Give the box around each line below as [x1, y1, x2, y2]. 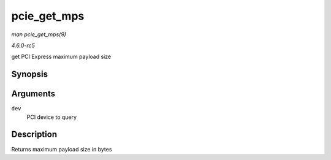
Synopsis [11, 69, 48, 80]
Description [11, 129, 58, 140]
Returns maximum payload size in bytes [11, 145, 112, 153]
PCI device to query [26, 113, 77, 121]
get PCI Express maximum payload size [11, 53, 112, 61]
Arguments [11, 89, 56, 99]
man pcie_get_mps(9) [11, 31, 67, 38]
